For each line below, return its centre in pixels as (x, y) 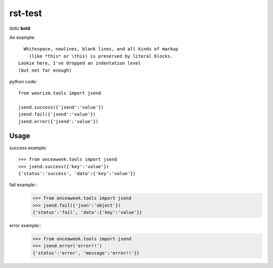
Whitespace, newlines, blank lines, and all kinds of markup (101, 49)
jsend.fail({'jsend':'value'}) (57, 114)
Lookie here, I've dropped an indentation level (80, 63)
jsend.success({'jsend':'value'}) (61, 108)
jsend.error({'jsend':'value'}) (58, 121)
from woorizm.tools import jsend (60, 93)
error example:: (25, 226)
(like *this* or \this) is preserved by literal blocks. (101, 56)
